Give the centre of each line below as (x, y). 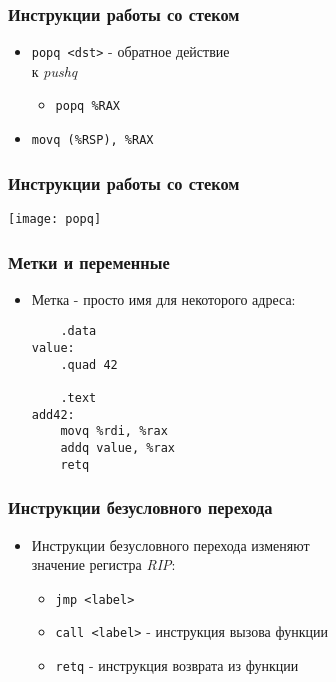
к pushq (54, 70)
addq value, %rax (117, 448)
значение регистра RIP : (103, 564)
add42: (53, 414)
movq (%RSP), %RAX (92, 140)
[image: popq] (55, 219)
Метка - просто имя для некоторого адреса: (163, 298)
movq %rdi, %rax (114, 431)
